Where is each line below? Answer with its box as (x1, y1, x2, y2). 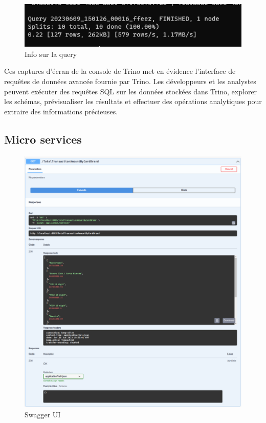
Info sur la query (25, 48, 77, 59)
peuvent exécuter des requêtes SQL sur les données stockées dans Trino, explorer (4, 86, 257, 96)
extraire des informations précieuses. (4, 106, 118, 116)
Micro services (4, 131, 82, 147)
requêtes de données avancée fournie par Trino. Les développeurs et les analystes (4, 75, 256, 86)
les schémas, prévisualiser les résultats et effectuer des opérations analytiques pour (4, 96, 262, 107)
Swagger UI (25, 409, 61, 419)
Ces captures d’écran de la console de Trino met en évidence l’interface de (4, 66, 236, 76)
